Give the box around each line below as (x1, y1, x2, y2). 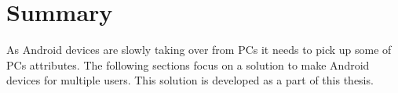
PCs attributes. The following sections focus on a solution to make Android (6, 56, 370, 73)
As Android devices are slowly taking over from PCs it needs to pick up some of (6, 41, 392, 58)
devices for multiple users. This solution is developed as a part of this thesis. (6, 72, 374, 88)
